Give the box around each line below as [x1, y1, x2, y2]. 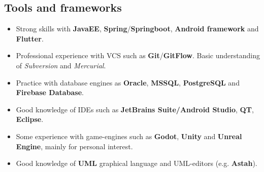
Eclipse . [16, 114, 44, 124]
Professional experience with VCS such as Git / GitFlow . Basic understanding [16, 50, 260, 61]
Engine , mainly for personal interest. [16, 141, 133, 151]
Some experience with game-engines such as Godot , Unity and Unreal [16, 131, 242, 141]
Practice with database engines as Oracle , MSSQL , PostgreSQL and [16, 77, 240, 88]
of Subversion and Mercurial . [16, 60, 106, 70]
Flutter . [16, 33, 44, 44]
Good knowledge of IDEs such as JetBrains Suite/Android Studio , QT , [16, 104, 254, 114]
